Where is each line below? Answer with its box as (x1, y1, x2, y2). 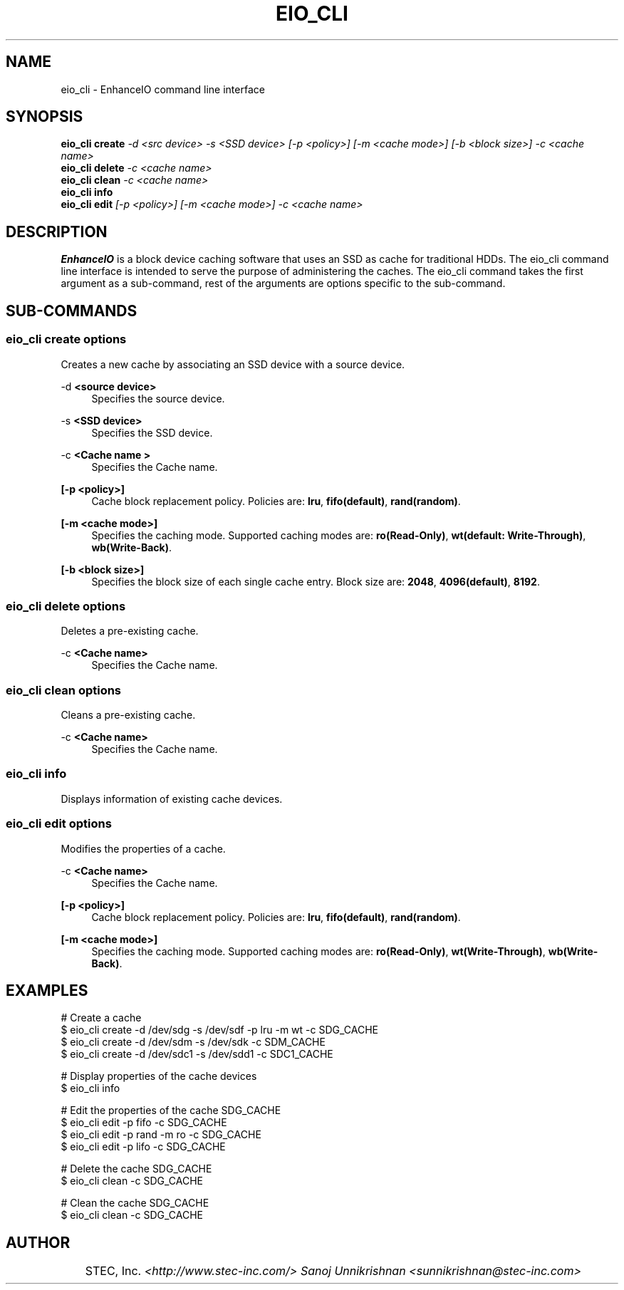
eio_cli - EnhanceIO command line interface (61, 83, 265, 95)
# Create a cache (61, 1011, 142, 1024)
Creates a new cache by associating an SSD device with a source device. (61, 358, 405, 370)
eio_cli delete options (6, 598, 126, 613)
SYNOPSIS (6, 108, 83, 126)
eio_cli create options (6, 332, 127, 347)
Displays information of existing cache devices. (61, 792, 283, 805)
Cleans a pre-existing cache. (61, 709, 196, 721)
